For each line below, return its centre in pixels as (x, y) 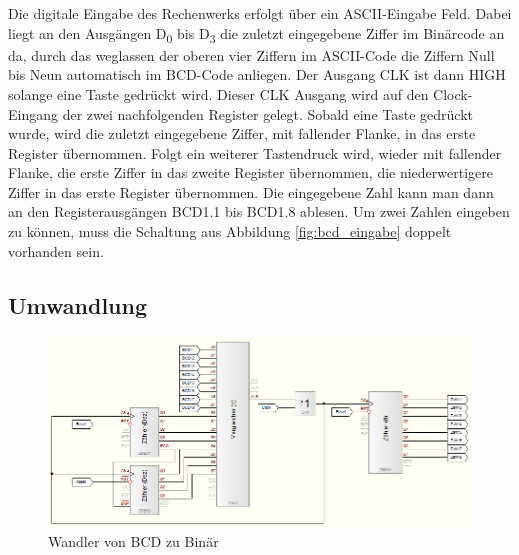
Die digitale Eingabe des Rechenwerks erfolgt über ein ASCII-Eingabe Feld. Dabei (260, 13)
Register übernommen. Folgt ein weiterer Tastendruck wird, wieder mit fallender (255, 152)
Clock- (453, 93)
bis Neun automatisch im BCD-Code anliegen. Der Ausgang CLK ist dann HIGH (257, 74)
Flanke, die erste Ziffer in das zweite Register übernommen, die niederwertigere (251, 172)
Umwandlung (77, 304)
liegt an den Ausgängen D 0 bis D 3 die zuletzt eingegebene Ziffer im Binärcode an (256, 34)
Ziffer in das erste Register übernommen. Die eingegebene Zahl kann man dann (251, 191)
